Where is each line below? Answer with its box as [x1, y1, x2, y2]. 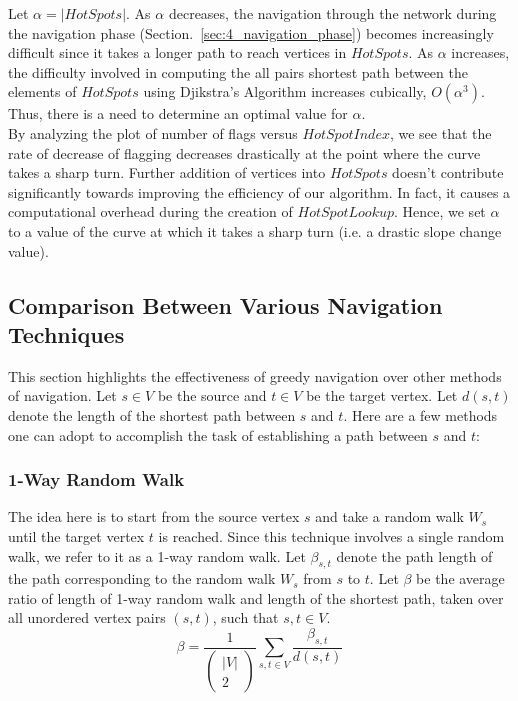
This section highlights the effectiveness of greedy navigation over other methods [8, 365, 502, 386]
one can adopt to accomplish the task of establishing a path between [8, 424, 428, 445]
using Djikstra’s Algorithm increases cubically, [143, 81, 427, 102]
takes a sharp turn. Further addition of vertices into [8, 162, 326, 183]
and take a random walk [315, 506, 464, 527]
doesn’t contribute [392, 162, 504, 183]
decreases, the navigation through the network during [168, 3, 497, 23]
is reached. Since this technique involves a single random [158, 525, 505, 546]
